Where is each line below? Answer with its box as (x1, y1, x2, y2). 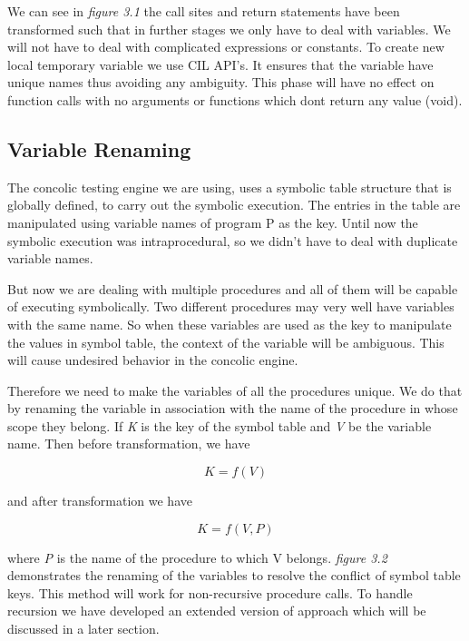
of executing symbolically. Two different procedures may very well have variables (7, 297, 454, 316)
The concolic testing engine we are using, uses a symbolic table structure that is (7, 177, 452, 196)
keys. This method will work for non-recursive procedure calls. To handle (7, 583, 413, 602)
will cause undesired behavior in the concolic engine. (7, 350, 298, 370)
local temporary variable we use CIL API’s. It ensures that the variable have (7, 54, 434, 74)
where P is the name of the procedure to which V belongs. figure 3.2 (7, 547, 387, 567)
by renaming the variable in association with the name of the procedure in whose (7, 399, 458, 418)
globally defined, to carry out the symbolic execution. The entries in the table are (7, 195, 461, 214)
